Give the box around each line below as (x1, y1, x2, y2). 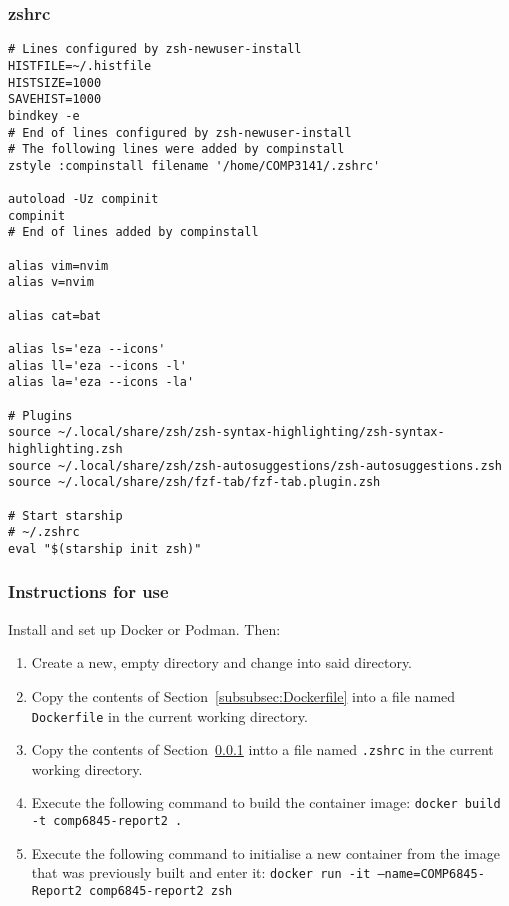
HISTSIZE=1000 (8, 75, 102, 90)
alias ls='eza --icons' (8, 342, 166, 357)
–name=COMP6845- (377, 867, 485, 882)
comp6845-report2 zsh (89, 884, 233, 899)
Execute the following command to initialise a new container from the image (31, 842, 500, 863)
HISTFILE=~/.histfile (8, 58, 152, 73)
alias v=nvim (8, 275, 94, 290)
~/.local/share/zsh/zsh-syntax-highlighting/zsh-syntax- (58, 425, 445, 440)
